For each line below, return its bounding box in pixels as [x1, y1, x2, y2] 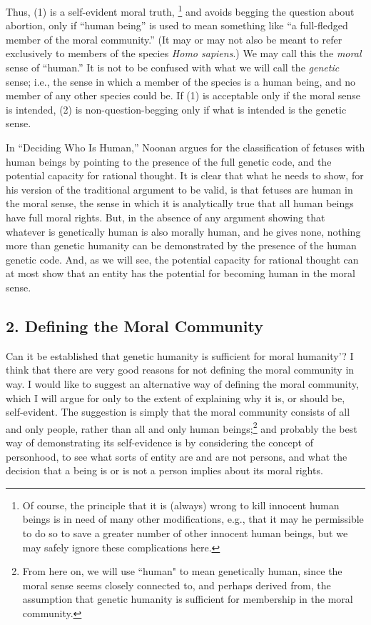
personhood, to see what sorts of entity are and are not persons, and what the [6, 449, 347, 464]
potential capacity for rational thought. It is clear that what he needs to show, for [6, 168, 364, 183]
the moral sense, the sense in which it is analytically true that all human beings [6, 196, 354, 211]
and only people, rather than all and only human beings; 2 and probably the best [6, 419, 357, 436]
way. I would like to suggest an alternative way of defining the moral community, [6, 376, 359, 391]
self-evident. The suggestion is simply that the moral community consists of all [6, 404, 350, 419]
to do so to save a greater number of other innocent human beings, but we [22, 525, 348, 540]
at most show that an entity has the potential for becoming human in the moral [6, 266, 355, 281]
